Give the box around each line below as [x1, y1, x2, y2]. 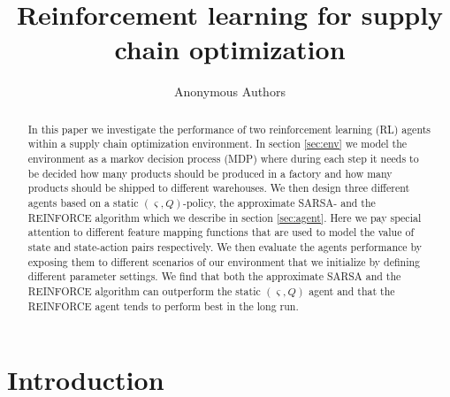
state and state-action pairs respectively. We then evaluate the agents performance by [27, 239, 423, 254]
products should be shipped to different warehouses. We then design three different [27, 180, 410, 195]
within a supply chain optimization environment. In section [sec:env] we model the [27, 136, 408, 151]
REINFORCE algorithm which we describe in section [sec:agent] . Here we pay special [27, 210, 422, 225]
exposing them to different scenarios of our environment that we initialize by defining [27, 254, 421, 269]
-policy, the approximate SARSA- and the [182, 195, 376, 210]
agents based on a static [27, 195, 139, 210]
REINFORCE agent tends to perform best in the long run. [27, 298, 299, 313]
